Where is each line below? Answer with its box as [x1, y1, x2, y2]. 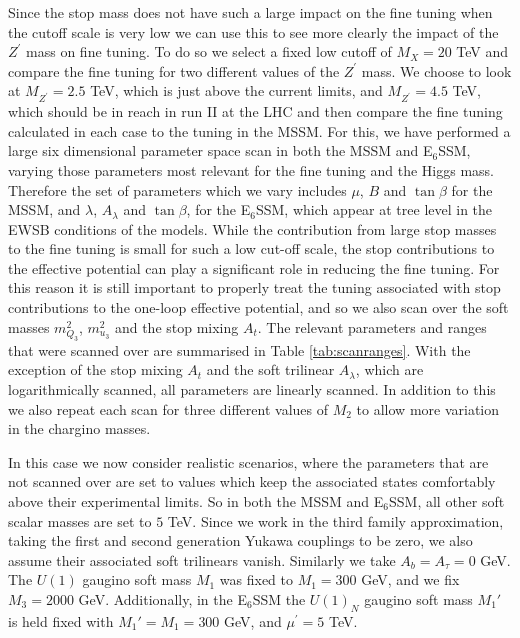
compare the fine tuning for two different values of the [8, 60, 340, 81]
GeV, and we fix [361, 569, 460, 590]
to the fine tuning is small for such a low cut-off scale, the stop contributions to [8, 238, 495, 259]
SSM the [252, 588, 306, 609]
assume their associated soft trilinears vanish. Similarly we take [8, 549, 396, 570]
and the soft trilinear [206, 359, 335, 380]
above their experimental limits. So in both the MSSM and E [8, 490, 384, 511]
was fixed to [219, 569, 293, 590]
